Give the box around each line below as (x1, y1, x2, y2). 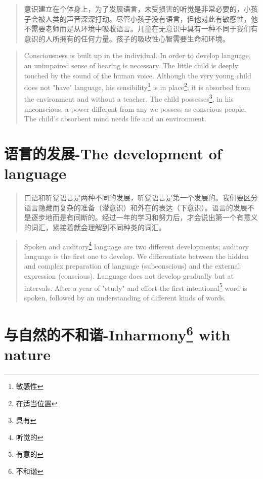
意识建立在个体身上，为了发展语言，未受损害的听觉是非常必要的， (24, 4, 244, 14)
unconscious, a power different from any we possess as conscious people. (24, 103, 246, 114)
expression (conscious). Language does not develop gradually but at (24, 270, 234, 281)
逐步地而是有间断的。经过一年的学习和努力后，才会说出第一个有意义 (31, 212, 258, 223)
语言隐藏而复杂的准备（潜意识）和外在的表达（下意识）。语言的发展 (24, 202, 247, 212)
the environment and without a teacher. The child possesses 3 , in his (24, 92, 234, 104)
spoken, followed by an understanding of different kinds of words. (24, 292, 226, 302)
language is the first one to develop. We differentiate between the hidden (24, 250, 249, 261)
